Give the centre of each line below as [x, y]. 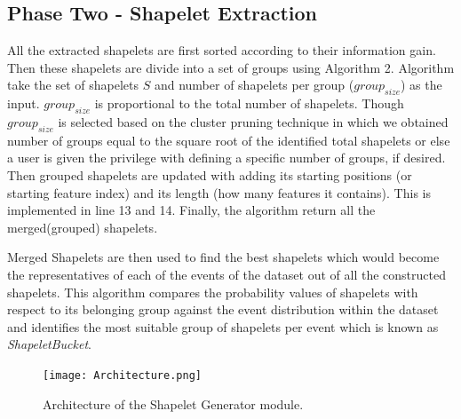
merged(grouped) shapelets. [83, 227]
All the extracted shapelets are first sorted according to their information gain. [222, 50]
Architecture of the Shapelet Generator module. [173, 403]
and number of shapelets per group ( [254, 85]
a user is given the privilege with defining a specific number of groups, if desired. [227, 158]
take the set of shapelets [73, 85]
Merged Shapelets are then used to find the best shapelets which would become [223, 257]
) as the [421, 85]
